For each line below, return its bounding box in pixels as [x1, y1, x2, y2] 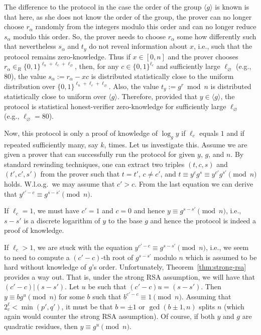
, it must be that [61, 301, 113, 311]
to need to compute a [4, 252, 70, 262]
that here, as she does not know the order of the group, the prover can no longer [4, 11, 252, 22]
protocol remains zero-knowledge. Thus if [4, 51, 130, 61]
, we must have [33, 205, 79, 216]
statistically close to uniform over [4, 91, 106, 102]
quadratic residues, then [4, 320, 78, 331]
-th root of [101, 252, 134, 262]
